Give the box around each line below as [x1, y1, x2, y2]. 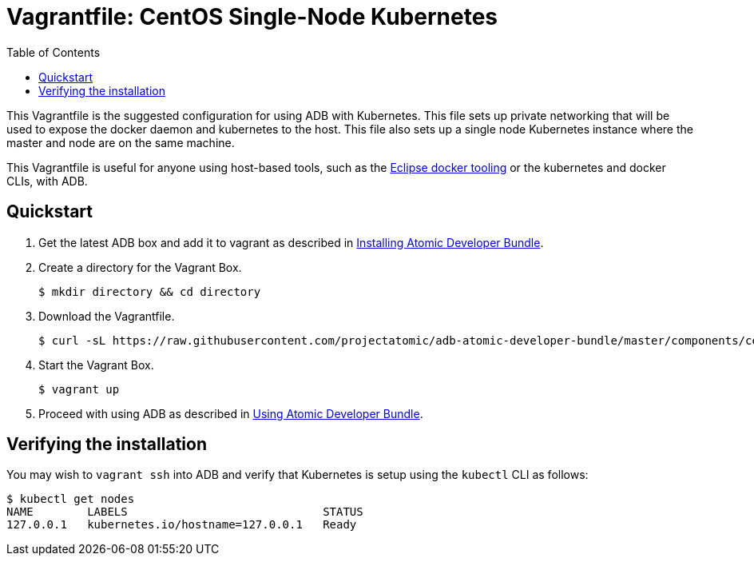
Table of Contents [6, 45, 101, 59]
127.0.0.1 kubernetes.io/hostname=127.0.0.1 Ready [6, 518, 357, 532]
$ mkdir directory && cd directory [38, 285, 261, 298]
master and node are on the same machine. [6, 135, 235, 149]
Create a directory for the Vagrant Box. [38, 260, 242, 274]
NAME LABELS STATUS [6, 505, 363, 519]
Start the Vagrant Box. [38, 357, 154, 372]
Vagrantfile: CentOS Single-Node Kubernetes [6, 3, 498, 30]
